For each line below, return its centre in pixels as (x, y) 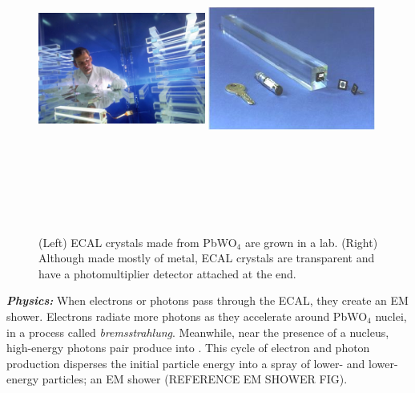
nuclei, (391, 316)
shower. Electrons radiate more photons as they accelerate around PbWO (187, 316)
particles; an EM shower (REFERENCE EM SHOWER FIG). (195, 379)
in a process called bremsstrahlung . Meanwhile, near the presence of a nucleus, (198, 332)
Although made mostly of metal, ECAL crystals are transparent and (207, 258)
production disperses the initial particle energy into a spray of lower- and (186, 363)
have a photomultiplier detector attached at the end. (167, 273)
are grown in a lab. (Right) (311, 242)
